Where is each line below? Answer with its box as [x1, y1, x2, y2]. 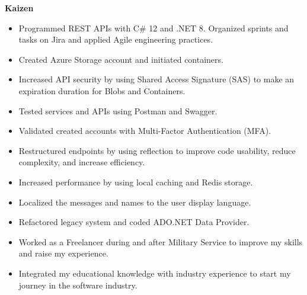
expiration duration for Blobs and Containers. [18, 84, 186, 97]
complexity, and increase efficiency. [18, 156, 145, 168]
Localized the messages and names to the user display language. [18, 195, 251, 208]
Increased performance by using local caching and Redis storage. [18, 175, 253, 188]
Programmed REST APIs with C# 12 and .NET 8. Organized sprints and [18, 21, 289, 34]
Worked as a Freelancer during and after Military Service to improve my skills [18, 235, 303, 248]
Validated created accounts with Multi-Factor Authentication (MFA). [18, 124, 271, 137]
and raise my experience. [18, 247, 108, 259]
